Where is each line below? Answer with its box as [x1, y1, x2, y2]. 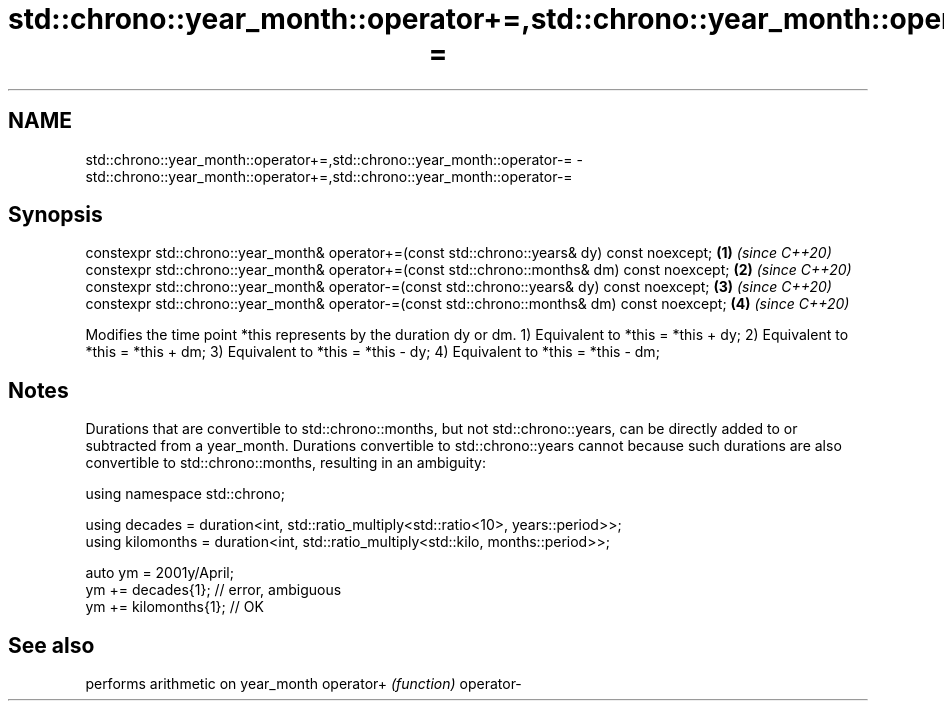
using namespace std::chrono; [85, 485, 285, 503]
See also [8, 632, 95, 658]
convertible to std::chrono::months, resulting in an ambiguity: [85, 454, 486, 472]
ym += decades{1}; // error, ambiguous [85, 581, 342, 599]
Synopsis [8, 202, 103, 228]
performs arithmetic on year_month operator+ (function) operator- [85, 675, 522, 693]
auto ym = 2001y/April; [85, 564, 234, 582]
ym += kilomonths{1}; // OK [85, 598, 264, 616]
